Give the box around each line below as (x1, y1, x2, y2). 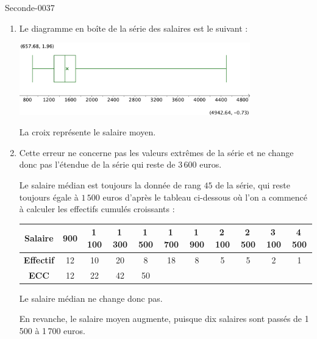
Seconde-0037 (5, 1, 55, 13)
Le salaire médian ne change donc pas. (19, 291, 163, 304)
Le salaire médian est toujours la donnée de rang (19, 179, 201, 191)
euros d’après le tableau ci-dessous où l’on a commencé (102, 190, 308, 203)
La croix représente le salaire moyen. (19, 126, 156, 138)
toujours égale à (19, 190, 79, 203)
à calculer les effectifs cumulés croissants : (19, 202, 175, 215)
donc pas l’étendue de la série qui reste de (19, 158, 176, 171)
